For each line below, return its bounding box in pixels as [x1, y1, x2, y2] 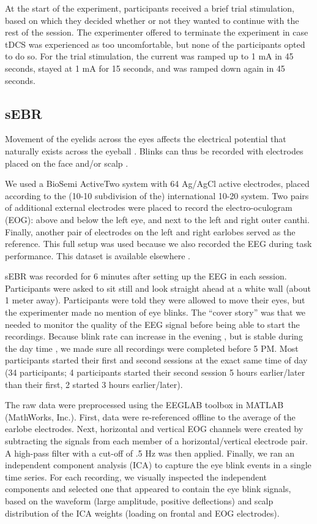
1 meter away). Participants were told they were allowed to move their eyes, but [5, 294, 305, 306]
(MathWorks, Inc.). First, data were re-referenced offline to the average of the [5, 410, 296, 423]
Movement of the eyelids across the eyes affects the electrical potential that [5, 132, 286, 145]
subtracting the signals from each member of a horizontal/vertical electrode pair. [5, 435, 308, 447]
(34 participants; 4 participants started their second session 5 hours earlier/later [5, 366, 305, 379]
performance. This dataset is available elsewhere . [5, 249, 190, 262]
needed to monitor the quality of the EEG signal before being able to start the [5, 317, 300, 330]
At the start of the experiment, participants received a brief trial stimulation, [5, 2, 294, 14]
